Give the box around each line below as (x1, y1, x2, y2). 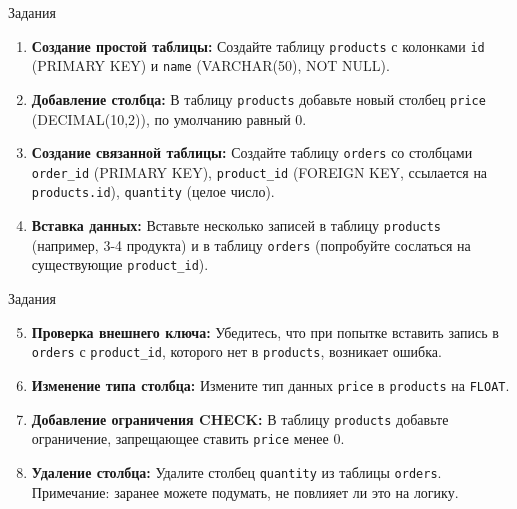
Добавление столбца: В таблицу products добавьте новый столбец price (31, 88, 486, 109)
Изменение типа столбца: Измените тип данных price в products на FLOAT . (31, 374, 510, 395)
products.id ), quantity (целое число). (31, 181, 275, 202)
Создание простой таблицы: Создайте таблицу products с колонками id (31, 35, 485, 56)
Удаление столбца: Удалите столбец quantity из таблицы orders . (31, 461, 442, 482)
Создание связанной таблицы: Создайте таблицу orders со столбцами (31, 142, 473, 163)
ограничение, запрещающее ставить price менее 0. (31, 428, 345, 449)
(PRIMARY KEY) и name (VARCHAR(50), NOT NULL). (31, 55, 390, 76)
